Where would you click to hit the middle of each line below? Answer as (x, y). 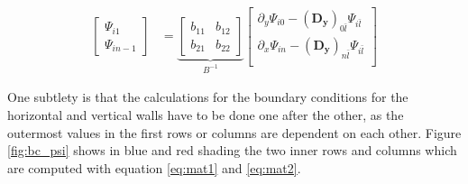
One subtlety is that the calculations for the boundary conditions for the (208, 97)
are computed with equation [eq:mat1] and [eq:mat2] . (154, 167)
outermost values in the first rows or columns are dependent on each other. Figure (234, 132)
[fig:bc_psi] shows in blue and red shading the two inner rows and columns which (232, 150)
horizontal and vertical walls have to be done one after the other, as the (206, 114)
